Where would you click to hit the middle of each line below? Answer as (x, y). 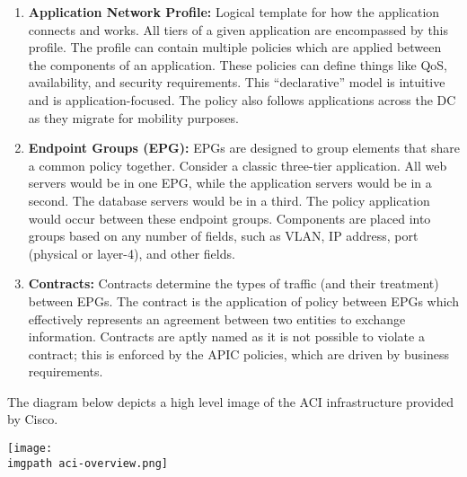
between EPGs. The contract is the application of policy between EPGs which (243, 300)
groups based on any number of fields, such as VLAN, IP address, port (223, 236)
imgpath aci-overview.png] (88, 463)
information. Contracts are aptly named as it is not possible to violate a (226, 336)
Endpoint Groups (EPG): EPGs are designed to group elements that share (244, 148)
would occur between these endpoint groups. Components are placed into (229, 218)
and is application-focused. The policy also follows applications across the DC (242, 99)
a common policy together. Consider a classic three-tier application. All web (238, 165)
